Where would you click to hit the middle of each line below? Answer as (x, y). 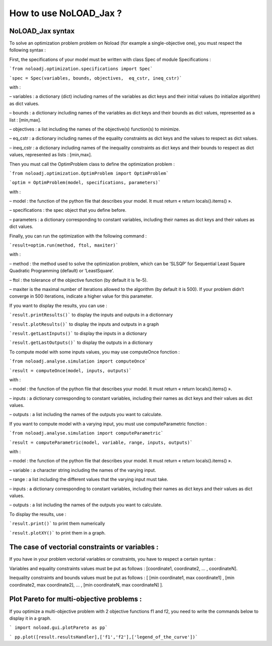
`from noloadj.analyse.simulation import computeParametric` (86, 433)
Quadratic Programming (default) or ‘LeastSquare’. (62, 271)
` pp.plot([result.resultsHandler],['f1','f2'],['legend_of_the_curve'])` (104, 637)
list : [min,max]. (25, 120)
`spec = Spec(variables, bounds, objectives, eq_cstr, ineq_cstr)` (96, 78)
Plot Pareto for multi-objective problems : (76, 599)
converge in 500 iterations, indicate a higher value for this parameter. (81, 296)
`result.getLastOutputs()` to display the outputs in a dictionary (81, 342)
